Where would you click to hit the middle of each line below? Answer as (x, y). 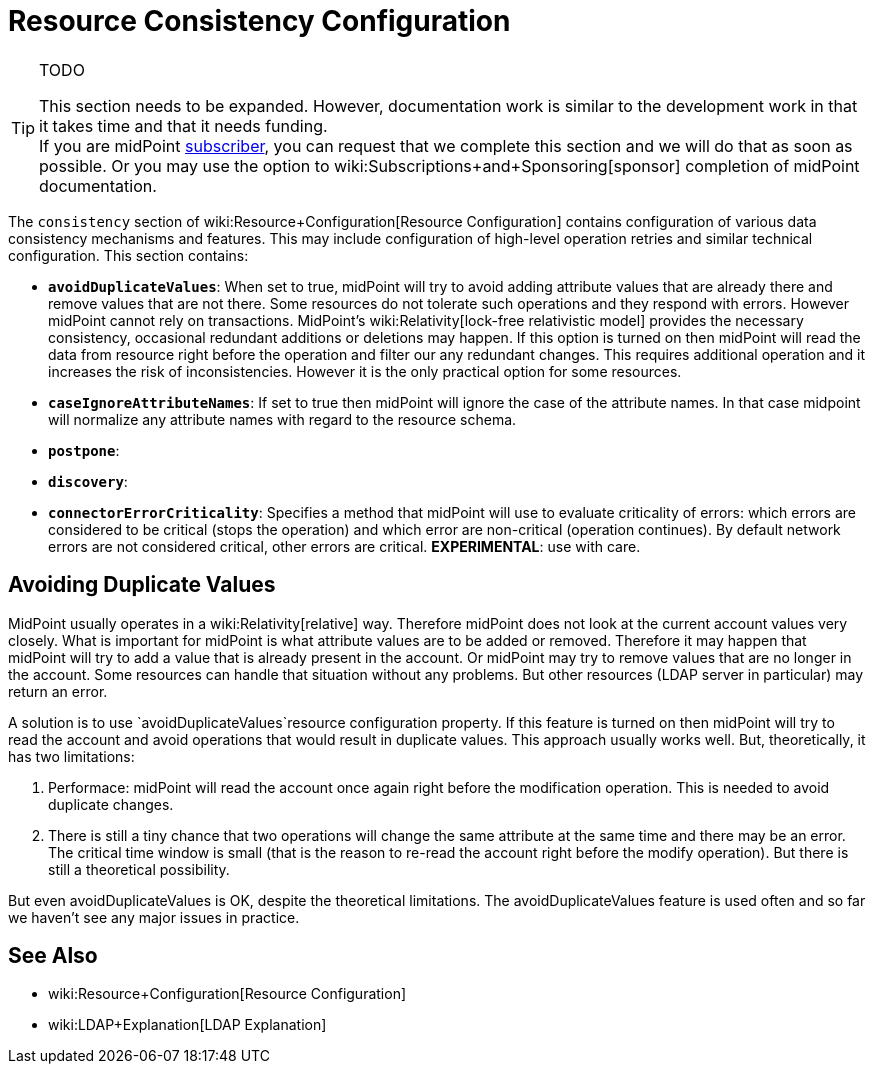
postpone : (84, 450)
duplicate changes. (111, 804)
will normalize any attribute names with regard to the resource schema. (282, 419)
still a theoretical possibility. (139, 869)
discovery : (88, 481)
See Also (53, 956)
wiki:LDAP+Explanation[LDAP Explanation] (187, 1025)
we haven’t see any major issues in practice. (154, 917)
